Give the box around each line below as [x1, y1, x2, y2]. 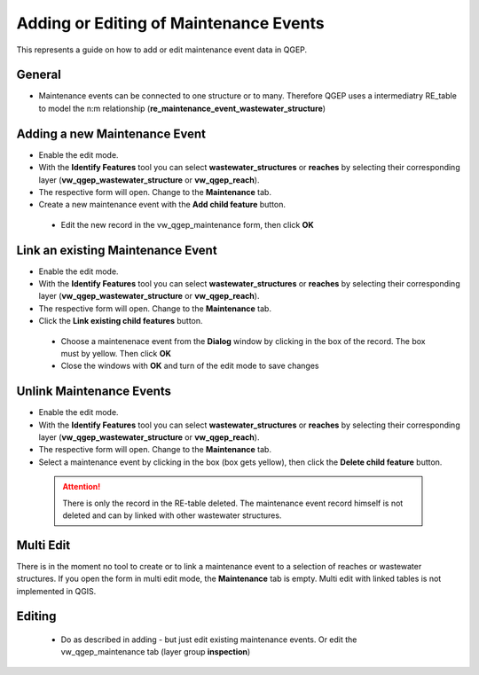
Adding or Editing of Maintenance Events [16, 13, 325, 33]
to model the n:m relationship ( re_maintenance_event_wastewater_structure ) [38, 103, 326, 114]
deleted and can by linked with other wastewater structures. [62, 510, 282, 521]
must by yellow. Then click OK [60, 348, 172, 358]
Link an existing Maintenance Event [16, 242, 217, 257]
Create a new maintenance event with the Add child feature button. [38, 200, 286, 210]
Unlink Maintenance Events [16, 384, 172, 399]
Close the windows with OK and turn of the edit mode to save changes [60, 360, 319, 372]
